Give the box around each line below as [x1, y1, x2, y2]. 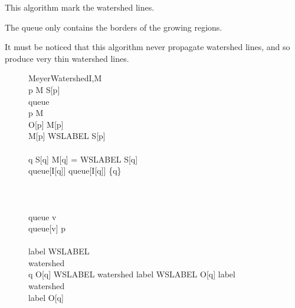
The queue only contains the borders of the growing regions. [5, 21, 222, 33]
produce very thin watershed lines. [5, 52, 129, 64]
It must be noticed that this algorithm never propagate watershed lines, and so [5, 41, 290, 53]
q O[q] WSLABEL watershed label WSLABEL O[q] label [28, 268, 235, 280]
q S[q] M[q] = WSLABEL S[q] [28, 153, 138, 165]
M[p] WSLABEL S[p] [28, 130, 106, 142]
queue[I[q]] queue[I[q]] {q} [28, 164, 122, 177]
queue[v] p [28, 222, 66, 234]
